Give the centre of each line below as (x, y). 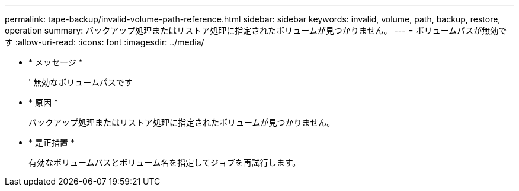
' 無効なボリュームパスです (81, 82)
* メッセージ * (56, 62)
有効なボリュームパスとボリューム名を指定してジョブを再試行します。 (165, 162)
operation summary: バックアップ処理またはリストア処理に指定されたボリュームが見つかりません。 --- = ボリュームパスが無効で (256, 30)
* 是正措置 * (52, 142)
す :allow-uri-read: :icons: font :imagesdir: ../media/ (105, 42)
